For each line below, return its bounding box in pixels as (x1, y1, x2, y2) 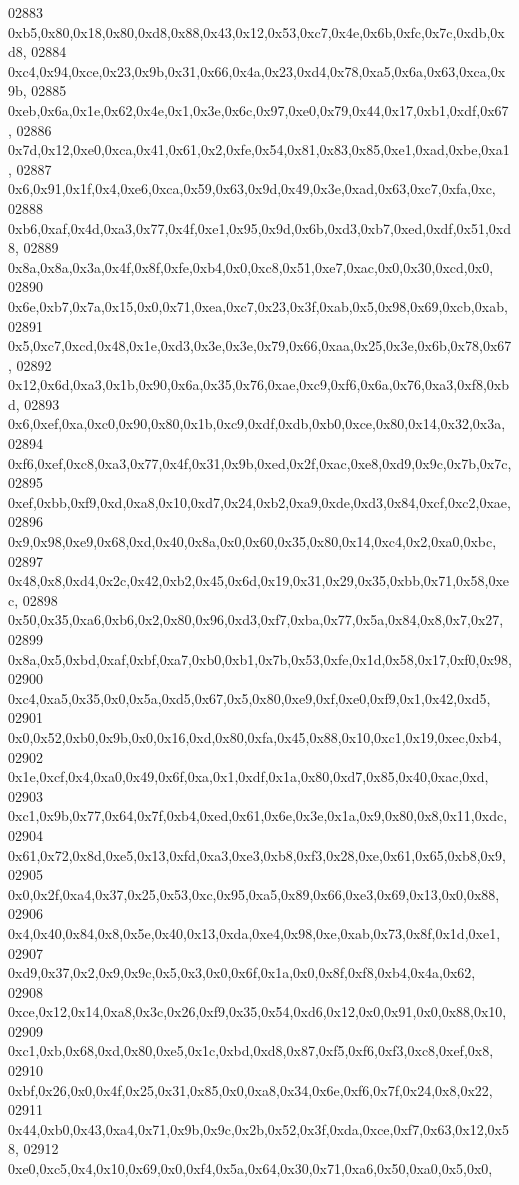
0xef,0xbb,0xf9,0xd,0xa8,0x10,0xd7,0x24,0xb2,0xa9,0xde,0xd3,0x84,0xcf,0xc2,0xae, (8, 491, 511, 512)
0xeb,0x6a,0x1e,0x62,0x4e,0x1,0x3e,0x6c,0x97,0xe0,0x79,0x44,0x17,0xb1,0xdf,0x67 (8, 99, 509, 120)
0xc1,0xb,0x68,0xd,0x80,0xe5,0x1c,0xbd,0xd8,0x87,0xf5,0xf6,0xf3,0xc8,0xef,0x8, (8, 1040, 494, 1061)
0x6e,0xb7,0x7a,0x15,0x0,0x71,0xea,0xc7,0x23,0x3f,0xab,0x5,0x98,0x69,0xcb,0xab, (8, 295, 508, 316)
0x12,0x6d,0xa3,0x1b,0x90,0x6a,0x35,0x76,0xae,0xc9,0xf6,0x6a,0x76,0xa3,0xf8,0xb (8, 374, 510, 395)
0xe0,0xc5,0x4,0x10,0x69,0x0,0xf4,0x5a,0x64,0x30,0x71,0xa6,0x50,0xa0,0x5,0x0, (8, 1158, 493, 1179)
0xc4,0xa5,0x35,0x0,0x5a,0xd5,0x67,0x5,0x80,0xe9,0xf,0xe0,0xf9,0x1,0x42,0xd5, (8, 687, 491, 708)
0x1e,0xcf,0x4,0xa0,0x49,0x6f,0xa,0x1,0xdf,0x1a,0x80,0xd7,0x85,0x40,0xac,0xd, (8, 766, 489, 787)
